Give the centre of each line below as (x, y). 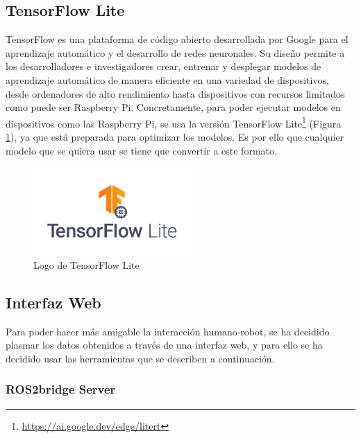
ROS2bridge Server (61, 389)
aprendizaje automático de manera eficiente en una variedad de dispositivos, (167, 79)
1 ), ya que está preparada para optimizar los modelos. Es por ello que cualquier (175, 137)
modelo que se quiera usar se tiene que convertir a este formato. (141, 150)
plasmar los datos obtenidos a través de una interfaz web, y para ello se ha (164, 345)
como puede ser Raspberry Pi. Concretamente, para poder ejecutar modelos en (173, 107)
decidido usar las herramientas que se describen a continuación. (140, 358)
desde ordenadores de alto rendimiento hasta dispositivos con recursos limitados (175, 93)
